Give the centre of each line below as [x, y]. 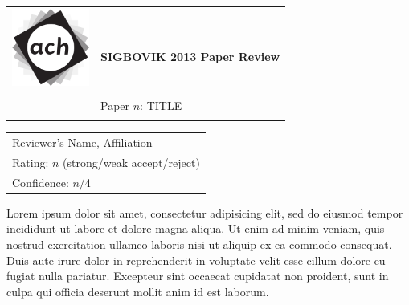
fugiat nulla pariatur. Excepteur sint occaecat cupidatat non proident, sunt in [198, 276]
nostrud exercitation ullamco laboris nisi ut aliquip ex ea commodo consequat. [199, 244]
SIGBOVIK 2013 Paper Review [190, 56]
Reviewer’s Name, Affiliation [82, 142]
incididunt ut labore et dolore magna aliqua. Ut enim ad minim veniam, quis [196, 228]
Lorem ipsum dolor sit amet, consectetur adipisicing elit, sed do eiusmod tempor [205, 212]
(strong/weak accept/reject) [131, 162]
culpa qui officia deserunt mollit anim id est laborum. [138, 291]
